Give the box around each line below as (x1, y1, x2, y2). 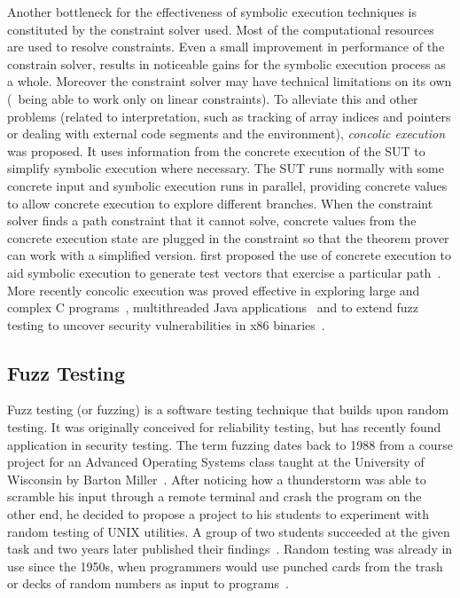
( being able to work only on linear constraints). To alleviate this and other (7, 89, 418, 107)
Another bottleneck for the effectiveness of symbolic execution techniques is (7, 3, 417, 20)
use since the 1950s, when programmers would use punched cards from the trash (7, 556, 443, 575)
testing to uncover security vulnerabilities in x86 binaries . (7, 315, 325, 334)
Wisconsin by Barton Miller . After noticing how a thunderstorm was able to (7, 469, 426, 488)
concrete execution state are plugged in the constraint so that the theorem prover (7, 228, 449, 247)
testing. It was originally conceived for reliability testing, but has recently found (7, 418, 441, 437)
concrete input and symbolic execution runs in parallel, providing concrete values (7, 176, 448, 194)
